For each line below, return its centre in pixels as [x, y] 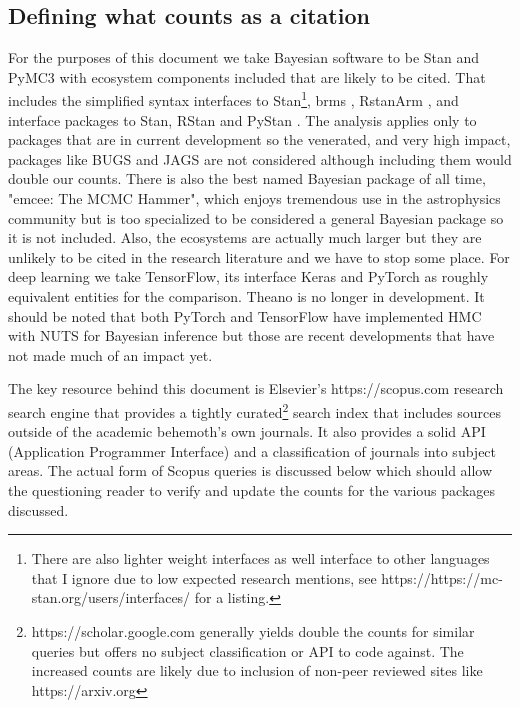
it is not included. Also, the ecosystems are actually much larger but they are [245, 237]
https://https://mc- [442, 577]
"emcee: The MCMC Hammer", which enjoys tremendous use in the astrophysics [254, 198]
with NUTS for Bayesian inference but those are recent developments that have [251, 335]
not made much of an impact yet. [110, 354]
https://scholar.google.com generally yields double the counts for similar [253, 630]
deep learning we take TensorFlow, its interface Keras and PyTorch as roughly [248, 276]
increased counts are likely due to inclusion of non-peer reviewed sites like [257, 670]
